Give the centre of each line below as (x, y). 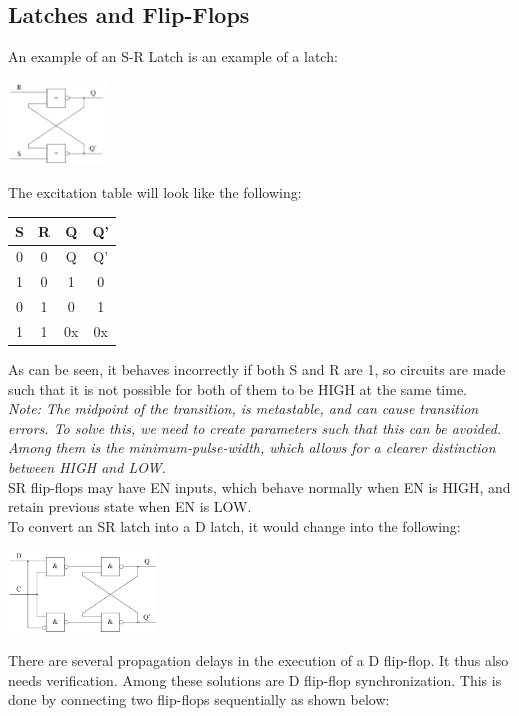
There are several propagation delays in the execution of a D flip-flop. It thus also (258, 660)
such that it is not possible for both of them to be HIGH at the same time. (237, 388)
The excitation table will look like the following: (155, 192)
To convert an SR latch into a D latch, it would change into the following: (234, 525)
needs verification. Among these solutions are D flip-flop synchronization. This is (255, 679)
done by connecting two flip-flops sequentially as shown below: (199, 699)
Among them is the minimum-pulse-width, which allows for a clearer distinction (252, 447)
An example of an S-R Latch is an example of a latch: (173, 56)
